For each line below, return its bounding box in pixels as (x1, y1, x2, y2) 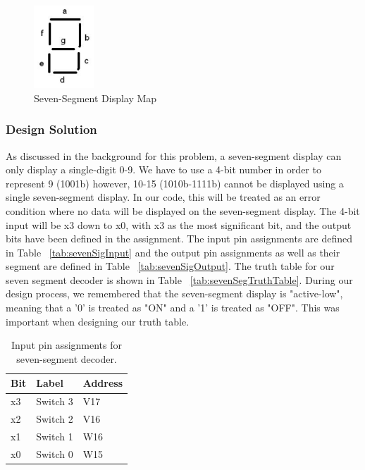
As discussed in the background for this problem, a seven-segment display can (6, 148, 342, 163)
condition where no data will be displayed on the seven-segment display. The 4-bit (6, 203, 360, 218)
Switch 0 (36, 446, 73, 461)
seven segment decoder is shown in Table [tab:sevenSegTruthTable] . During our (6, 272, 353, 287)
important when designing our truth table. (6, 314, 190, 328)
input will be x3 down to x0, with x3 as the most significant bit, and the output (6, 217, 352, 232)
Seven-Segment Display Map (34, 90, 157, 105)
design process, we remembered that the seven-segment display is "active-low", (6, 286, 343, 301)
